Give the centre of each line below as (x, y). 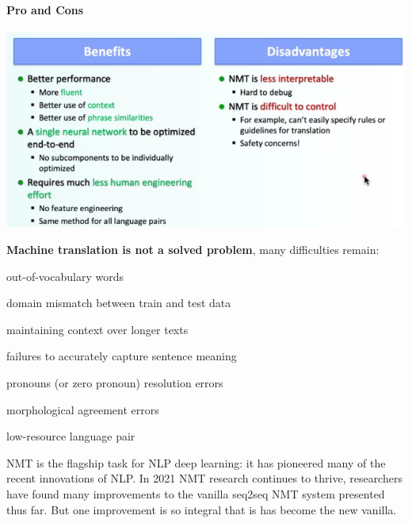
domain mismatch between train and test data (119, 303)
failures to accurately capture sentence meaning (122, 356)
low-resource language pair (71, 436)
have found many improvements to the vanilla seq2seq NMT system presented (196, 494)
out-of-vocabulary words (65, 276)
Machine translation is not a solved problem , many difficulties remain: (193, 250)
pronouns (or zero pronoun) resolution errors (115, 383)
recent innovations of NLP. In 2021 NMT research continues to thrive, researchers (204, 478)
